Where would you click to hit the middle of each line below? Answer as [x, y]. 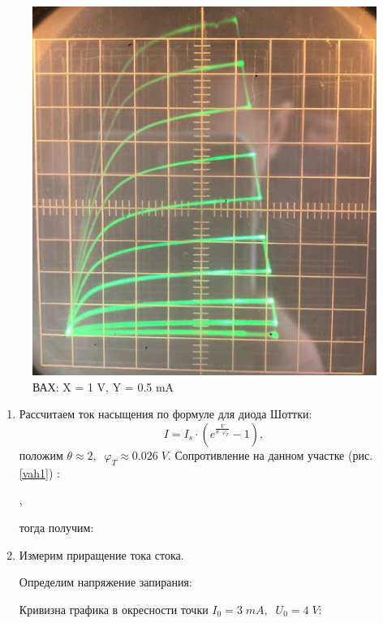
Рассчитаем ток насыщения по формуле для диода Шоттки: [166, 414]
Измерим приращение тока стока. [101, 554]
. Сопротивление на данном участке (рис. [270, 454]
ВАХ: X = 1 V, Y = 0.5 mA [103, 386]
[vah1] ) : [39, 472]
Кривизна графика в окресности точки [114, 609]
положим [41, 454]
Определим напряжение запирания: [105, 582]
